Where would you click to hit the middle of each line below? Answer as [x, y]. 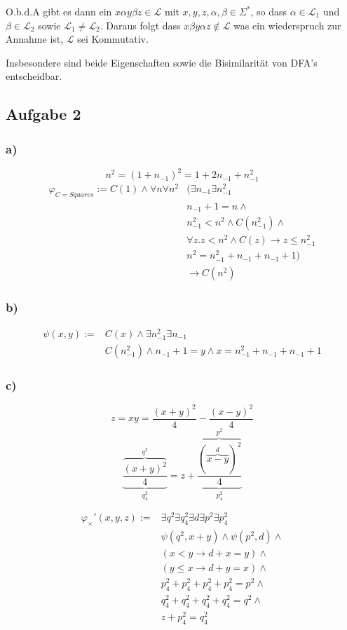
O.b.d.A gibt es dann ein [59, 11]
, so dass [269, 11]
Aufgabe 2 [43, 114]
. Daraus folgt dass [140, 25]
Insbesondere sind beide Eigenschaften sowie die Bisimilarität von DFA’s [162, 62]
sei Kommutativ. [113, 39]
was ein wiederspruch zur [287, 25]
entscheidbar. [34, 76]
